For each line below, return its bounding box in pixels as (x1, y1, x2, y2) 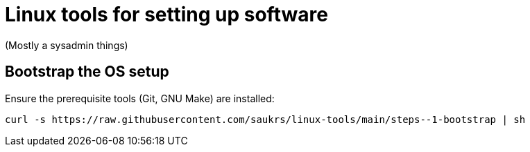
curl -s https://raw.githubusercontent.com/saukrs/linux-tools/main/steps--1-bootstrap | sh (5, 113, 526, 125)
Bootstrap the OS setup (5, 63, 169, 81)
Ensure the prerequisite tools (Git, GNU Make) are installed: (5, 92, 275, 104)
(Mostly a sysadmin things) (5, 39, 128, 51)
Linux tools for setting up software (5, 3, 328, 26)
